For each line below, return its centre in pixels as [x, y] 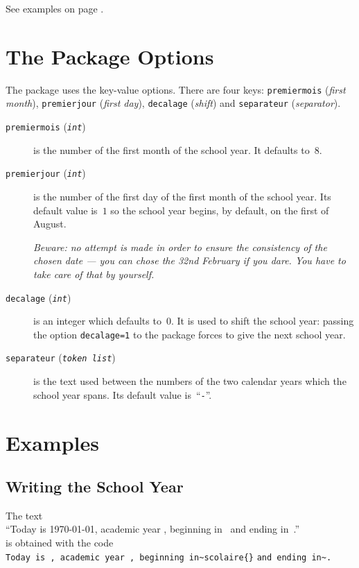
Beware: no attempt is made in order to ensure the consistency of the [180, 247]
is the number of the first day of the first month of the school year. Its [182, 196]
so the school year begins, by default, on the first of [220, 210]
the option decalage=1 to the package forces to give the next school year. [190, 334]
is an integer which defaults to [97, 321]
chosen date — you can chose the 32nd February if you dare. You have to [190, 260]
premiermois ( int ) [46, 127]
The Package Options [110, 56]
